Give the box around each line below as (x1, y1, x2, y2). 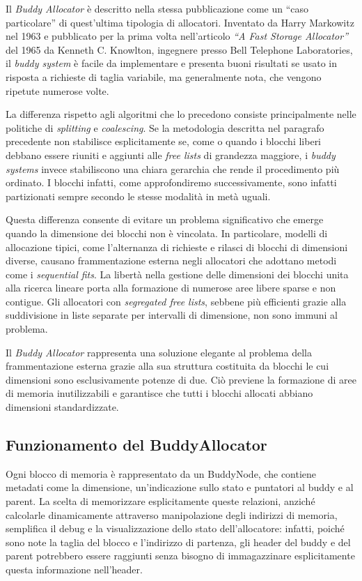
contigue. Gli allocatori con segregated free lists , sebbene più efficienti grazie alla (6, 294, 347, 308)
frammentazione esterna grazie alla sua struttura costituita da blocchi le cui (6, 359, 329, 373)
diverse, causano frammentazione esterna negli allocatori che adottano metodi (6, 253, 337, 268)
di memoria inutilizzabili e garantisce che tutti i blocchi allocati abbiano (6, 386, 313, 400)
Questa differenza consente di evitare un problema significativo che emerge (6, 212, 324, 227)
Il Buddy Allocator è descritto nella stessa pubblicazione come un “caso (6, 1, 309, 15)
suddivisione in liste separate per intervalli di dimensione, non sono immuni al (6, 308, 338, 322)
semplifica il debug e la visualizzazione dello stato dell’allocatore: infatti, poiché (6, 521, 345, 536)
